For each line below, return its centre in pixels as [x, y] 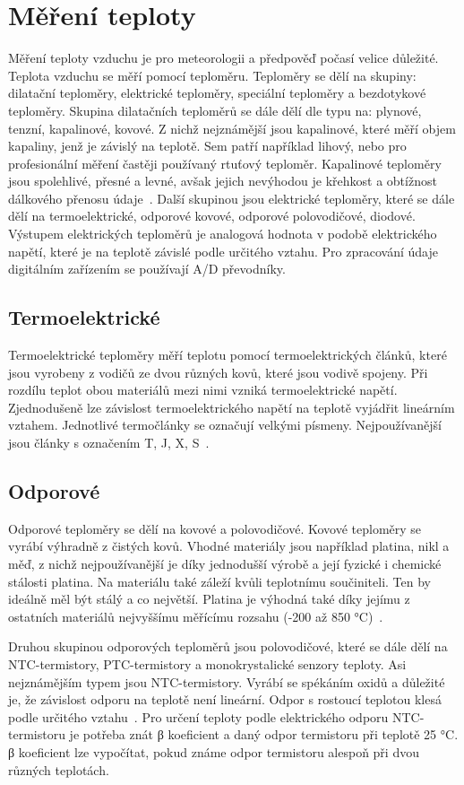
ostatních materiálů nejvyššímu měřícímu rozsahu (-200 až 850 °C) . [196, 616]
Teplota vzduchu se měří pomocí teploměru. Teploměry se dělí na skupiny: [212, 75]
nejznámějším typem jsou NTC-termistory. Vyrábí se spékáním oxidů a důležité [227, 681]
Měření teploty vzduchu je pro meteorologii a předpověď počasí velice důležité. [223, 58]
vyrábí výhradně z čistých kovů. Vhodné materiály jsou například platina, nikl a [229, 546]
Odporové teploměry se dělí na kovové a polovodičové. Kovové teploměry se [215, 528]
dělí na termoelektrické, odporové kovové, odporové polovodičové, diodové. [212, 216]
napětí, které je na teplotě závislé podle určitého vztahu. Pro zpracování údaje [223, 251]
